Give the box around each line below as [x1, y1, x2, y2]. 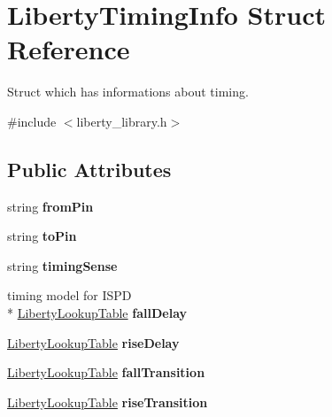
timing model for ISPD [7, 286, 132, 305]
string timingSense [7, 256, 118, 274]
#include [7, 112, 57, 130]
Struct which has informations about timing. [7, 82, 249, 101]
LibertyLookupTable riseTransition [7, 392, 208, 411]
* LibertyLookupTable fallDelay [7, 304, 188, 322]
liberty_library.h [76, 112, 167, 130]
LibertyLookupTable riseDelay [7, 333, 180, 351]
